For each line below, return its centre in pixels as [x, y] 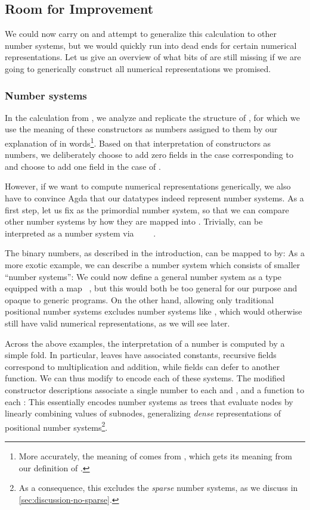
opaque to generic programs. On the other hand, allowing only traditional [139, 299]
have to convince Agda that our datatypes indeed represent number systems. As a [154, 198]
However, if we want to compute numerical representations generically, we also [148, 186]
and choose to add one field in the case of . [83, 166]
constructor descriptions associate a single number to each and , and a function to [155, 389]
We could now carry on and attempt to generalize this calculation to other [141, 34]
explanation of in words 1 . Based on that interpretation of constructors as [138, 142]
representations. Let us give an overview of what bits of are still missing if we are [153, 57]
